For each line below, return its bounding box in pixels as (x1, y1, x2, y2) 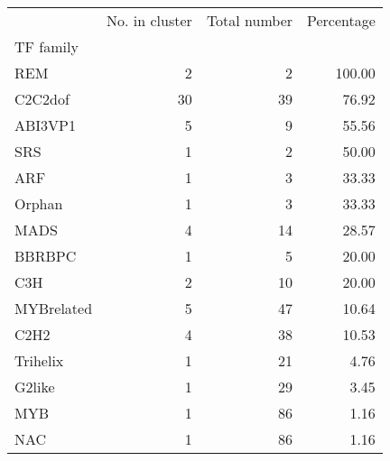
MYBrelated (14, 298, 93, 318)
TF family (14, 36, 79, 57)
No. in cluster (107, 10, 192, 31)
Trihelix (14, 350, 64, 371)
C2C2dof (14, 88, 70, 109)
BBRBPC (14, 245, 77, 266)
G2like (14, 376, 55, 397)
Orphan (14, 193, 63, 214)
